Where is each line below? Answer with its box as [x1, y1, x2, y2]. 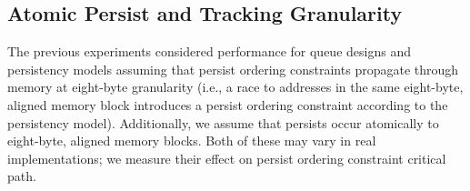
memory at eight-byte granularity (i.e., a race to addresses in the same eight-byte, [7, 77, 464, 96]
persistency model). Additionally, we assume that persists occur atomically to [7, 113, 439, 132]
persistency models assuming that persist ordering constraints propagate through [7, 59, 459, 78]
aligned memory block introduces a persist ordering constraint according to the [7, 95, 448, 114]
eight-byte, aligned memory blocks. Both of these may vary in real [7, 131, 376, 150]
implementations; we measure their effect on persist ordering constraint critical [7, 148, 446, 167]
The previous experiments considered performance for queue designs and [7, 42, 411, 61]
